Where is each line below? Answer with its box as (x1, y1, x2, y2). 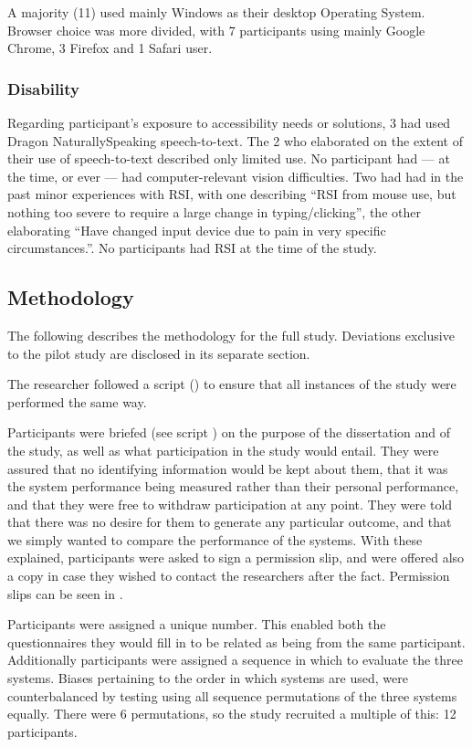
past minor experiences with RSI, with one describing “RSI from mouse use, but (7, 184, 456, 204)
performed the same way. (7, 392, 147, 411)
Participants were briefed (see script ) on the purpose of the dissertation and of (7, 423, 451, 442)
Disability (7, 77, 80, 100)
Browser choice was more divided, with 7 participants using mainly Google (7, 20, 425, 39)
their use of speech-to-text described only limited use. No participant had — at (7, 149, 450, 168)
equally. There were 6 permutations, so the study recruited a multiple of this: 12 (7, 704, 456, 723)
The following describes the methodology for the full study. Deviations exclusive (7, 325, 455, 344)
